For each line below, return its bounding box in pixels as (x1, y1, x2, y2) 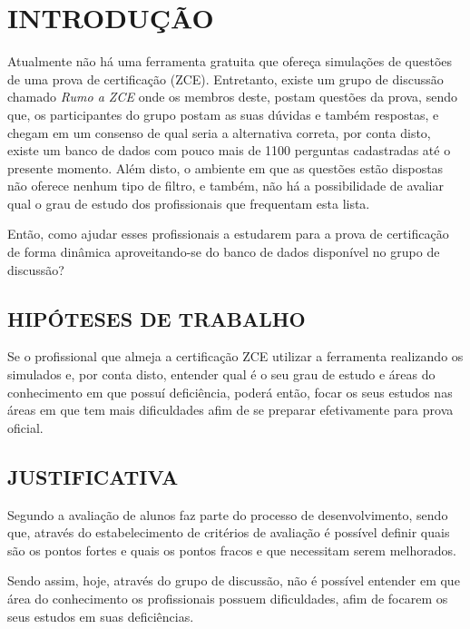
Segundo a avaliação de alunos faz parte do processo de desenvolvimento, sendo (7, 505, 448, 524)
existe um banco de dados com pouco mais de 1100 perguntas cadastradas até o (7, 141, 451, 160)
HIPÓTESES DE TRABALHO (7, 304, 306, 332)
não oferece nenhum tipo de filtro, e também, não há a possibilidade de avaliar (7, 176, 444, 195)
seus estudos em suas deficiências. (7, 606, 194, 625)
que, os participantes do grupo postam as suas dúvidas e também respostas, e (7, 104, 439, 123)
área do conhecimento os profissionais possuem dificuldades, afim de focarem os (7, 589, 448, 607)
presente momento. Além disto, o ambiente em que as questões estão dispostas (7, 158, 444, 177)
